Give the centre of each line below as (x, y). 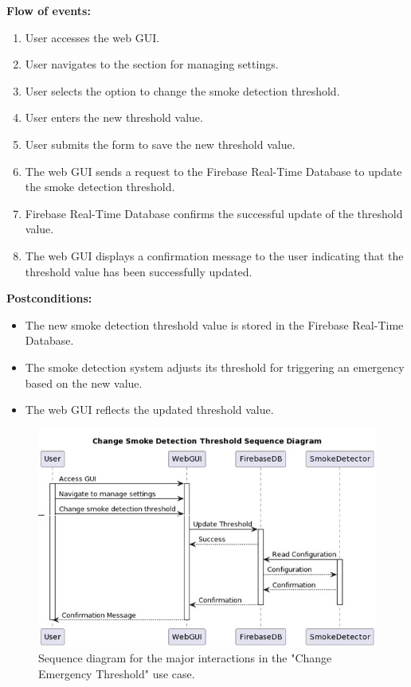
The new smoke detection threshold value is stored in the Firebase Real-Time (214, 324)
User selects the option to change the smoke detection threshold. (182, 90)
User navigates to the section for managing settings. (152, 64)
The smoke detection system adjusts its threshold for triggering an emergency (215, 367)
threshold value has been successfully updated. (139, 271)
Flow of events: (49, 10)
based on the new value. (84, 383)
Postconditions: (49, 298)
